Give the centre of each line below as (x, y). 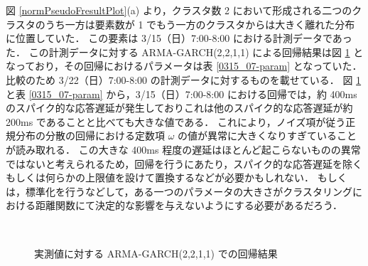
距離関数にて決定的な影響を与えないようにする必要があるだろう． (189, 205)
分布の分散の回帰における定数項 (90, 135)
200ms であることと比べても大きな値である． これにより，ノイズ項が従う (176, 121)
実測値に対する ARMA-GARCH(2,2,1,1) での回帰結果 (156, 253)
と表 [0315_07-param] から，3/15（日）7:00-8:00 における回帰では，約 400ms (182, 94)
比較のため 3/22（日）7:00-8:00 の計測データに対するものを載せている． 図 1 (184, 79)
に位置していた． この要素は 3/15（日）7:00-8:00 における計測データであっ (179, 38)
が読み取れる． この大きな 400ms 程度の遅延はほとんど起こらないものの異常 (183, 149)
